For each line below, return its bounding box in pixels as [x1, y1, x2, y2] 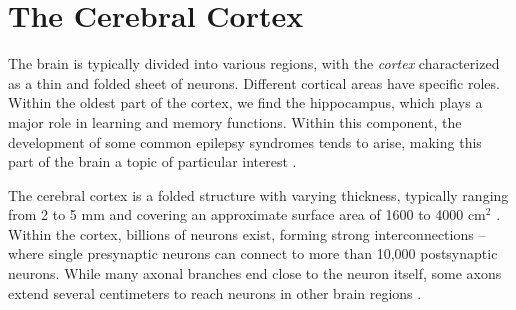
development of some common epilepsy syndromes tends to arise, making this [8, 131, 482, 152]
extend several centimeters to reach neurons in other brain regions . [8, 282, 422, 303]
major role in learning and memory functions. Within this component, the [8, 111, 462, 132]
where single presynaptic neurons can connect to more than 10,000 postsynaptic [8, 243, 498, 264]
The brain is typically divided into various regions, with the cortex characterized [8, 53, 500, 74]
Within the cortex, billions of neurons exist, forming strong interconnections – [8, 223, 486, 244]
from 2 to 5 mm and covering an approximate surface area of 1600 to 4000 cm [8, 204, 486, 225]
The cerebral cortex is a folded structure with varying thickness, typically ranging [8, 184, 509, 205]
